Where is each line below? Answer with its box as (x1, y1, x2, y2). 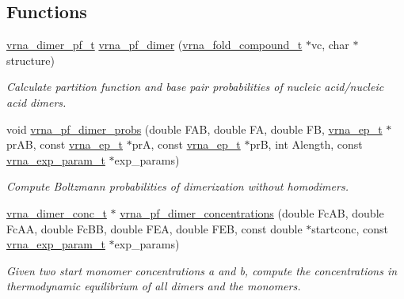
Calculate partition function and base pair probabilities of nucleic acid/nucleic (6, 78, 384, 95)
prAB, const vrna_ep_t (6, 136, 123, 153)
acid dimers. (6, 93, 67, 110)
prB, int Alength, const (250, 136, 363, 153)
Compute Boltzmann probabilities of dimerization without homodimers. (6, 178, 349, 195)
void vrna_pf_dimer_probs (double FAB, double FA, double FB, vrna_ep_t (6, 120, 383, 137)
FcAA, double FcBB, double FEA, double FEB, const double (6, 220, 303, 237)
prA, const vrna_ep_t (131, 136, 241, 153)
